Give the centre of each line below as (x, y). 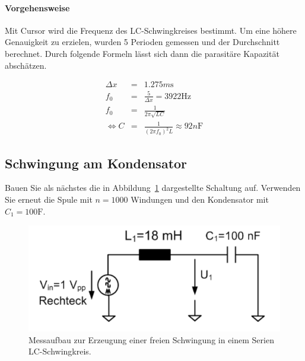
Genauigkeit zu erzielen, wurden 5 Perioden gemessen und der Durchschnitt (142, 42)
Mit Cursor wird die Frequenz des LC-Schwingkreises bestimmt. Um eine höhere (151, 30)
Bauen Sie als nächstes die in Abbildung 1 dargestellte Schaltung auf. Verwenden (153, 188)
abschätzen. (26, 65)
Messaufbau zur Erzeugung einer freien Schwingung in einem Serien (151, 339)
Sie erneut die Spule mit (49, 199)
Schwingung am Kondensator (96, 163)
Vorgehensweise (37, 7)
